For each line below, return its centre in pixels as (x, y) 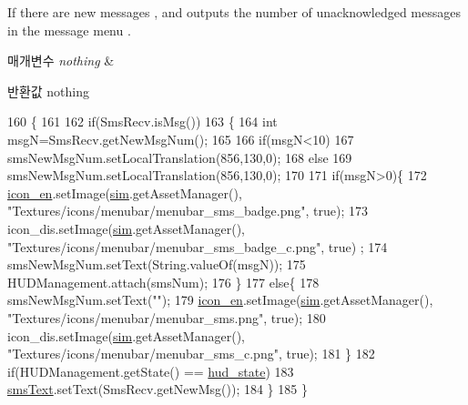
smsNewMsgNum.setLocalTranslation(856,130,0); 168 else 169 (180, 157)
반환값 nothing (48, 91)
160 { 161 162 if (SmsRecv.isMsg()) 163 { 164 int (142, 121)
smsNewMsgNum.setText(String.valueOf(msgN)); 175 (157, 264)
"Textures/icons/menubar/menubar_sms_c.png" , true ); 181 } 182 (191, 354)
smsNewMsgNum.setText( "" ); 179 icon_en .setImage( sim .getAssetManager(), (220, 300)
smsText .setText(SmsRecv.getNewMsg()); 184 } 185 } (158, 389)
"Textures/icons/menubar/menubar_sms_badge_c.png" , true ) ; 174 (198, 246)
